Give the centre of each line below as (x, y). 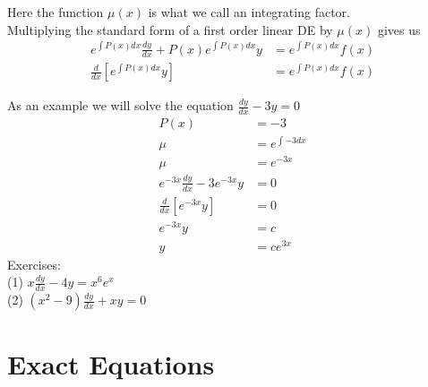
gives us (399, 29)
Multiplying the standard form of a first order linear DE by (170, 29)
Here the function (56, 12)
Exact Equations (111, 363)
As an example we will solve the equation (120, 105)
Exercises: (34, 264)
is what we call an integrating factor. (249, 12)
